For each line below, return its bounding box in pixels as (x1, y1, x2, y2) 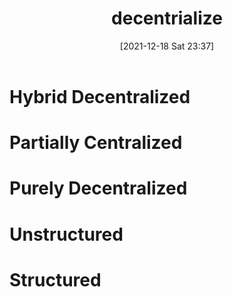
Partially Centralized (9, 132, 183, 154)
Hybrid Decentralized (9, 85, 191, 108)
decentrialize (111, 7, 223, 30)
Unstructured (9, 223, 124, 246)
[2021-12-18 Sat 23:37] (119, 40, 215, 52)
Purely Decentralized (9, 177, 188, 200)
